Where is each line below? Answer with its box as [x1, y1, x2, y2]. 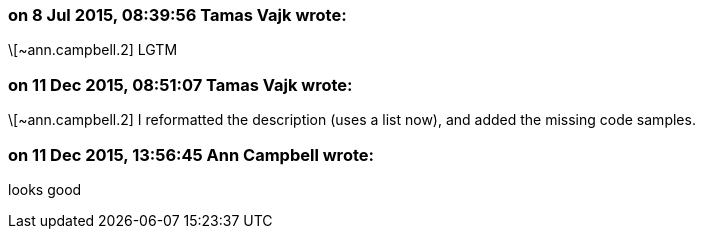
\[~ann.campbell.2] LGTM [8, 41, 178, 59]
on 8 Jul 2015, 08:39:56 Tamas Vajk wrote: [8, 5, 347, 25]
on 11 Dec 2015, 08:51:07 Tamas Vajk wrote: [8, 74, 353, 95]
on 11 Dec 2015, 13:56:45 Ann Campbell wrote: [8, 144, 374, 165]
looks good [8, 180, 82, 198]
